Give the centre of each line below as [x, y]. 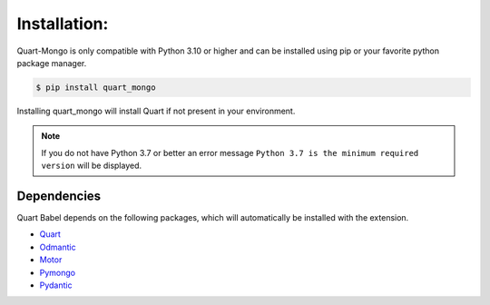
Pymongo [58, 272]
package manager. [52, 63]
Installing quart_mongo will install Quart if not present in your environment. [156, 111]
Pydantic [56, 285]
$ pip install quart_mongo [96, 87]
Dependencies [59, 196]
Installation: [63, 24]
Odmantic [58, 247]
